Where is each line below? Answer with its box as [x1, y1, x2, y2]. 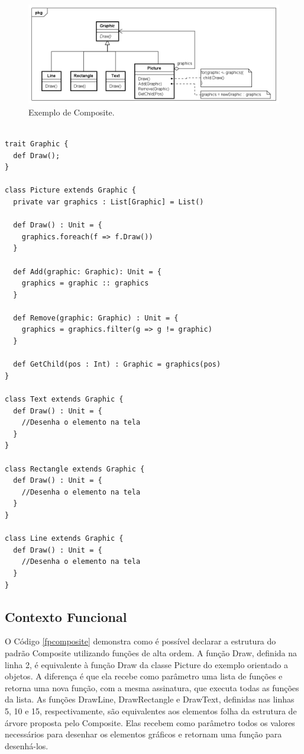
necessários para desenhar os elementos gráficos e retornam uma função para [5, 728, 282, 740]
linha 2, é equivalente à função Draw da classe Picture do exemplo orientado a [5, 658, 288, 670]
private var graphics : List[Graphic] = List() [13, 197, 204, 206]
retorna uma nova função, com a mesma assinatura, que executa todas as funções [5, 681, 299, 694]
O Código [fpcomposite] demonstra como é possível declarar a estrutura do [5, 635, 276, 647]
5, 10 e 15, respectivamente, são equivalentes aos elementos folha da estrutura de [5, 704, 297, 717]
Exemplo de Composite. [28, 105, 115, 118]
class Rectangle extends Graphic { [5, 464, 145, 473]
